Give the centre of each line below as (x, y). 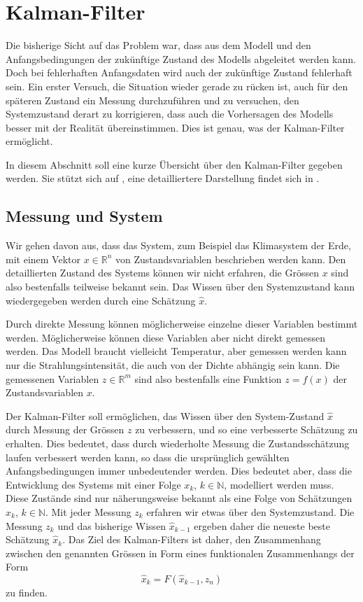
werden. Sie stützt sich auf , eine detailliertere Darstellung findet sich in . (163, 178)
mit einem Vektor (43, 259)
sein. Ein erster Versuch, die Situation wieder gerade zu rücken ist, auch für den (177, 86)
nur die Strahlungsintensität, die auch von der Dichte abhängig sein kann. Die (173, 365)
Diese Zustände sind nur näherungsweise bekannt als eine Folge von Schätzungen (179, 498)
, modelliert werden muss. (279, 484)
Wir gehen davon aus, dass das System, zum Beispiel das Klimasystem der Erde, (178, 245)
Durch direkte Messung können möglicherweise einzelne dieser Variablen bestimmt (182, 324)
